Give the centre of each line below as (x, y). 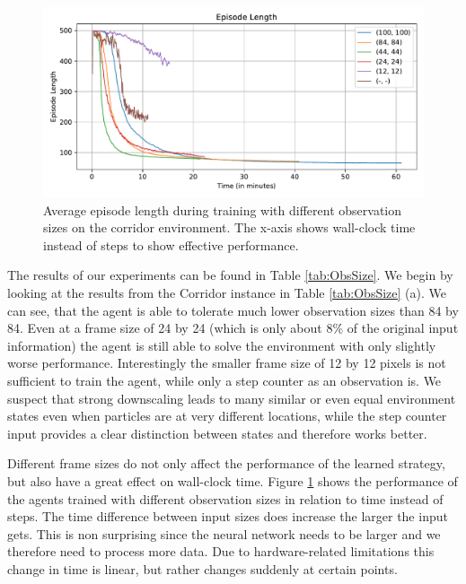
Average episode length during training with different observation (222, 209)
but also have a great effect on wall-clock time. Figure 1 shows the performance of (233, 480)
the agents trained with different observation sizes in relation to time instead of (225, 498)
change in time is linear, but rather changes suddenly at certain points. (202, 568)
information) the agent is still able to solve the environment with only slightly (222, 345)
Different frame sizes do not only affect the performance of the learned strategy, (226, 463)
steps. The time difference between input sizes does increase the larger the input (228, 516)
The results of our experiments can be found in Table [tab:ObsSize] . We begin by (230, 275)
